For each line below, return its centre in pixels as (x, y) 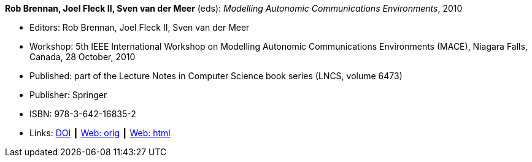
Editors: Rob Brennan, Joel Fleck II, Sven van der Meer (140, 27)
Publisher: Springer (68, 95)
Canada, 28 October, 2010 (83, 57)
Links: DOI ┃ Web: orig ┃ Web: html (100, 133)
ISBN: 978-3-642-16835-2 (83, 114)
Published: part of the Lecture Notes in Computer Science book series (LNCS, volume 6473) (216, 76)
